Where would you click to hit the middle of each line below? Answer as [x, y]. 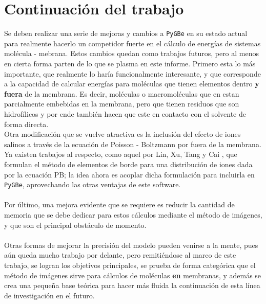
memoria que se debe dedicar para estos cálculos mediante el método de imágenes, [133, 214]
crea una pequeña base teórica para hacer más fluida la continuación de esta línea [132, 285]
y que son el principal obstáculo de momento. [75, 225]
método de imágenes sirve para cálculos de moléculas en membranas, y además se [133, 275]
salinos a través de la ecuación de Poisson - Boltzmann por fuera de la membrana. [133, 144]
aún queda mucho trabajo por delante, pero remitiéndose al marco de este [120, 255]
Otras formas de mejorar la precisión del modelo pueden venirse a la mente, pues [131, 245]
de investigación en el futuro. [49, 295]
